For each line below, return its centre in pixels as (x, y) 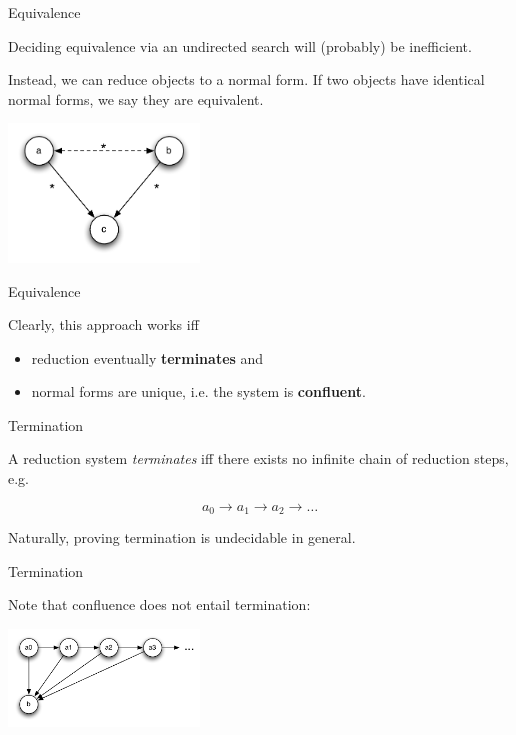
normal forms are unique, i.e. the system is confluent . (198, 391)
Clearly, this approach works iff (103, 324)
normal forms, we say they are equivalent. (136, 98)
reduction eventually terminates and (147, 357)
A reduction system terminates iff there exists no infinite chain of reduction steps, (258, 458)
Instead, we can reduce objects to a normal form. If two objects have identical (246, 79)
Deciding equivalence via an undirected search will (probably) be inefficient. (240, 45)
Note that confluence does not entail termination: (159, 604)
